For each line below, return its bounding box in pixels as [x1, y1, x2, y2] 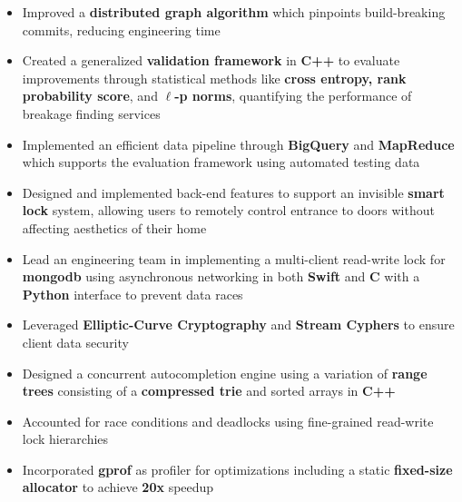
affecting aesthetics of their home [22, 218, 207, 237]
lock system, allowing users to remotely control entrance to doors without [22, 201, 435, 220]
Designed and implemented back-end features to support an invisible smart [22, 182, 445, 202]
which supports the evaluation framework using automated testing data [22, 153, 420, 172]
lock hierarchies [22, 429, 109, 448]
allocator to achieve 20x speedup [22, 477, 214, 497]
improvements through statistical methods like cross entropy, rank [22, 68, 407, 87]
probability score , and [22, 86, 158, 105]
